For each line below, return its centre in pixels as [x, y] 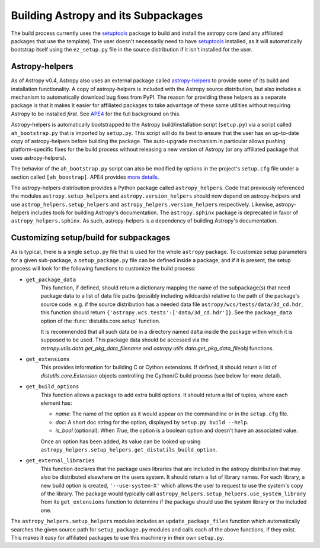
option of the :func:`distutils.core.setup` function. [100, 321]
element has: [56, 403]
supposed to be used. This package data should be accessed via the [125, 340]
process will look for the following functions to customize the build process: [103, 269]
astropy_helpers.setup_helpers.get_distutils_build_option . [129, 449]
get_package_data [51, 279]
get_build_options [52, 387]
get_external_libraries [60, 461]
